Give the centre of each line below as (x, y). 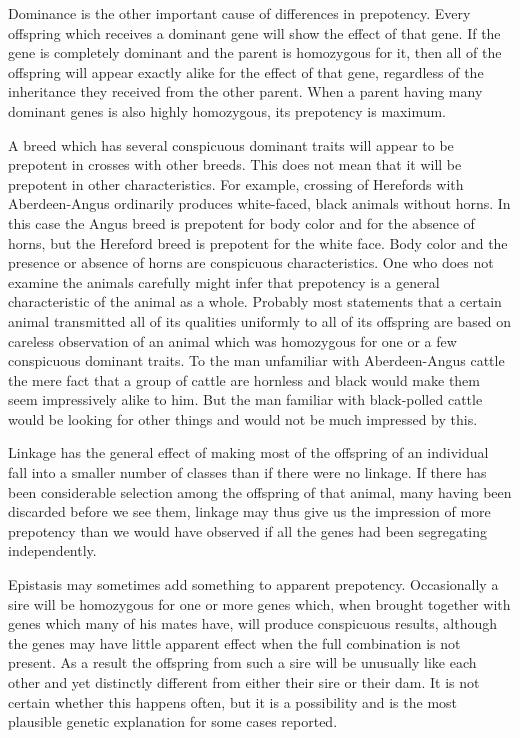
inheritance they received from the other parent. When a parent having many (245, 91)
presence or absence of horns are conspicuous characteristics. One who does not (251, 262)
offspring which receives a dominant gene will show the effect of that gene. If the (254, 32)
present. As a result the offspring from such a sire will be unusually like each (242, 662)
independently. (52, 550)
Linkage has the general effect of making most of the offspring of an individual (248, 452)
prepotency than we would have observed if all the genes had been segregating (248, 530)
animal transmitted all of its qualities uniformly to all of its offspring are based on (260, 320)
